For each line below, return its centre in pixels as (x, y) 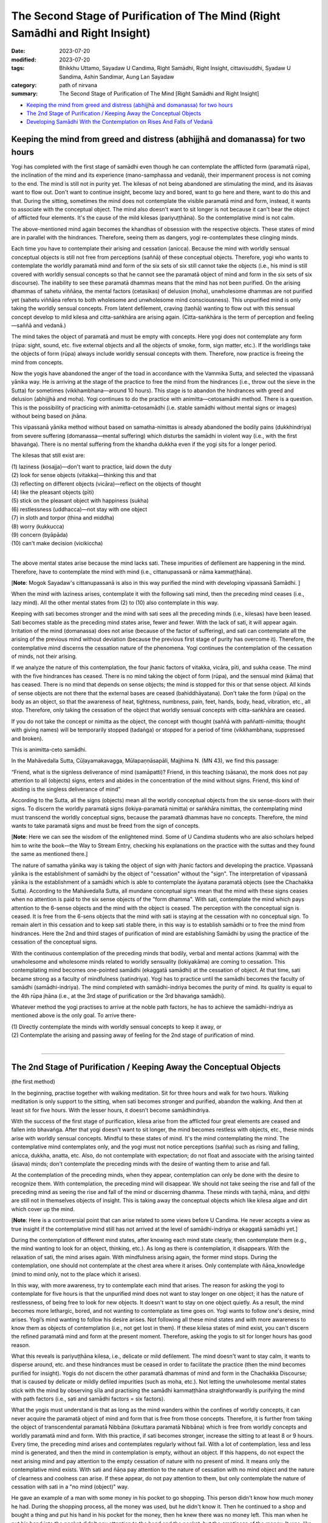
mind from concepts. (37, 362)
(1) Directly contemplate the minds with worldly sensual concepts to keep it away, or (116, 1027)
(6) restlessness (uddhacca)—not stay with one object (79, 509)
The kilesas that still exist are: (48, 455)
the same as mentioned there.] (50, 854)
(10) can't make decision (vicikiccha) (57, 543)
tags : (18, 68)
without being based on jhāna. (49, 416)
